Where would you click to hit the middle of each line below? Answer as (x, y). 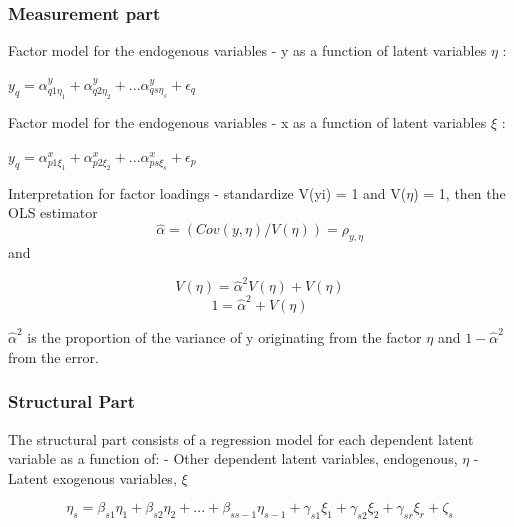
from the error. (53, 356)
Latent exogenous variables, (92, 477)
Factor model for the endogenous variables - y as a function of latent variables (247, 50)
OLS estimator (53, 212)
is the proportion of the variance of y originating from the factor (224, 337)
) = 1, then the (459, 192)
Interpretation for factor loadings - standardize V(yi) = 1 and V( (207, 192)
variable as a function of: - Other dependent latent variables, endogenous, (233, 458)
